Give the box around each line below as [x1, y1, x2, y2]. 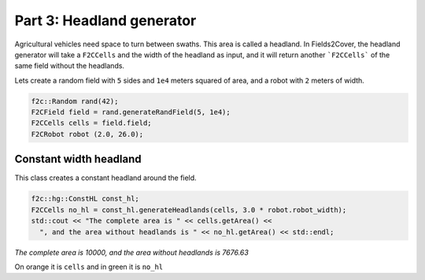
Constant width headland [14, 153, 142, 166]
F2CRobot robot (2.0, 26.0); [31, 130, 144, 138]
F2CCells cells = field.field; [31, 119, 153, 127]
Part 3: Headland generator [14, 12, 197, 29]
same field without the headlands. [14, 61, 125, 71]
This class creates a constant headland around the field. [14, 173, 197, 182]
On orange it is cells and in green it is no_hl [14, 262, 164, 271]
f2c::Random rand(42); [31, 97, 119, 105]
